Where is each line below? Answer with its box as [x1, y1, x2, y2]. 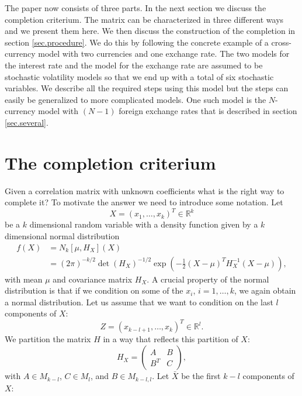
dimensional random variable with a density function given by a [29, 218, 258, 230]
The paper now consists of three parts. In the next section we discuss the [5, 2, 266, 13]
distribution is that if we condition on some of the [5, 284, 183, 297]
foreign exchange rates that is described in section [119, 105, 297, 117]
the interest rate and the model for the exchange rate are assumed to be [5, 58, 263, 71]
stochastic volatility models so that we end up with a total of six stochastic [5, 70, 274, 82]
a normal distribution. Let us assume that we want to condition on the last [5, 295, 273, 308]
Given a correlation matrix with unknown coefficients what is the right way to [5, 184, 284, 197]
